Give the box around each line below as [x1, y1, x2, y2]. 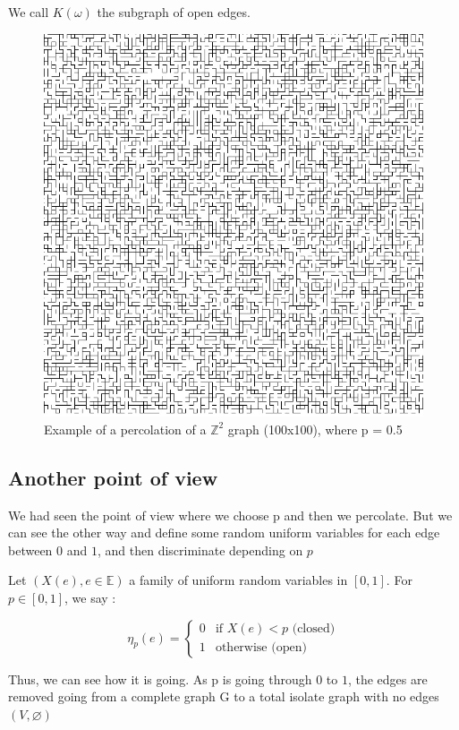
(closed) [292, 623, 336, 636]
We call [8, 3, 49, 21]
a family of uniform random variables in [129, 571, 348, 589]
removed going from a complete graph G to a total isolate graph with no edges [8, 687, 439, 706]
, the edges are [347, 669, 428, 688]
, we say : [64, 588, 116, 607]
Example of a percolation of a [44, 419, 207, 438]
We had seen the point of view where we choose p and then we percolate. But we [8, 505, 453, 524]
